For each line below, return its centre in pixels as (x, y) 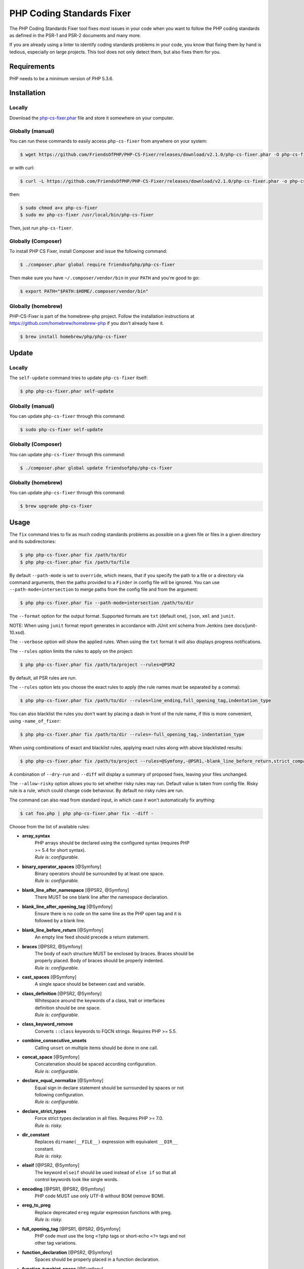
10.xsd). (17, 632)
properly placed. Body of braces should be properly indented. (99, 961)
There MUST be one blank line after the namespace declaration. (102, 897)
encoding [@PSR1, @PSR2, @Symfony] (64, 1189)
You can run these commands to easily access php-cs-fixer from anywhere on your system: (108, 141)
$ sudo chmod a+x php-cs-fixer (59, 208)
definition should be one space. (68, 1008)
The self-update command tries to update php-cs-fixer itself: (79, 378)
